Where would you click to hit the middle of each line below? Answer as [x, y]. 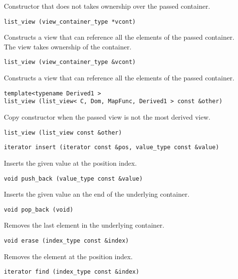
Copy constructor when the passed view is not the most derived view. [107, 117]
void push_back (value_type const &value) [73, 178]
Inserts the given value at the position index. [71, 163]
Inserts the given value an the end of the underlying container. [97, 194]
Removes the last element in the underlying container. [84, 225]
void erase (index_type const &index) [66, 241]
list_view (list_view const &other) [63, 132]
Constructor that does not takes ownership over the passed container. [107, 6]
